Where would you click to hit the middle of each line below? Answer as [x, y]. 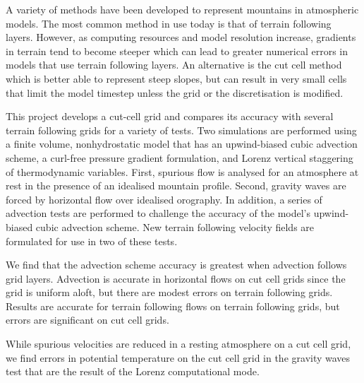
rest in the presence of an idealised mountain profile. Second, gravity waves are [176, 185]
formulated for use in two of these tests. [92, 241]
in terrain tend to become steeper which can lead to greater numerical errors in [177, 51]
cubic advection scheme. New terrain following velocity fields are [175, 226]
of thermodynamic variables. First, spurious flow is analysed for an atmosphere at [182, 171]
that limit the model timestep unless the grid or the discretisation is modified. [175, 92]
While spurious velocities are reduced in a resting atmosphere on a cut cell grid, [178, 344]
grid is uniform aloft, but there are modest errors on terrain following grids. [169, 292]
